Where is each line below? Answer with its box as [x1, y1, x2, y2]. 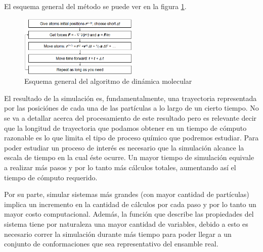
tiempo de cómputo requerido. [4, 172, 98, 182]
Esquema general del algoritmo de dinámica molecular [24, 76, 192, 86]
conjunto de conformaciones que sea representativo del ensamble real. [4, 238, 218, 249]
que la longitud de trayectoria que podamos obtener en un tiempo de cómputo [4, 122, 247, 133]
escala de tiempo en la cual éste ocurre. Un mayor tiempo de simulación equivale [4, 152, 254, 163]
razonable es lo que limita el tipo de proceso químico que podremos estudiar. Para [4, 132, 259, 143]
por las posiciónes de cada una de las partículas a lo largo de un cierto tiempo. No [4, 103, 259, 113]
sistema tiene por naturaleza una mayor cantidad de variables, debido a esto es [4, 218, 248, 229]
